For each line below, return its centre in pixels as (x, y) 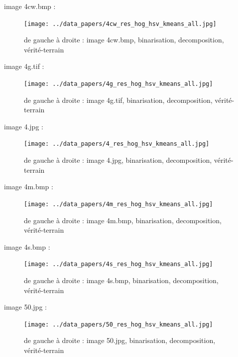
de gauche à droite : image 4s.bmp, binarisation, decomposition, (121, 280)
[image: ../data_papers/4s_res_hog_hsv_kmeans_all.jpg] (119, 264)
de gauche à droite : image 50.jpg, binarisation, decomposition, (120, 340)
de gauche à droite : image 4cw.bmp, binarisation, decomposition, (124, 40)
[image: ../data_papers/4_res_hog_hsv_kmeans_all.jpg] (117, 144)
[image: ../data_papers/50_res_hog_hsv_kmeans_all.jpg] (119, 324)
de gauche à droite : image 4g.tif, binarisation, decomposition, (118, 100)
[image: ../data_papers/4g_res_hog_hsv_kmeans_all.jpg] (119, 84)
